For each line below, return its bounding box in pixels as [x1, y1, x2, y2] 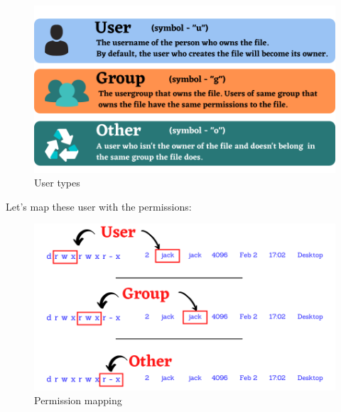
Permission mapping [34, 393, 122, 408]
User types [34, 175, 80, 190]
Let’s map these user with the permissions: [6, 199, 192, 213]
